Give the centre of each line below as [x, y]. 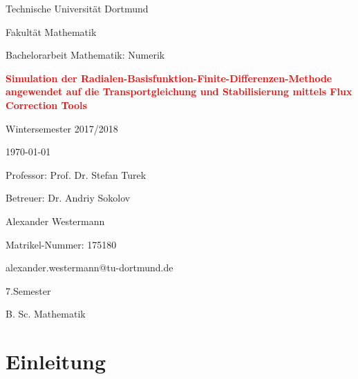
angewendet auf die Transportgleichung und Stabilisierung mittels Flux [179, 91]
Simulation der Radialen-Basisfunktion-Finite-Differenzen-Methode [169, 78]
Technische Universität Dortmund [77, 8]
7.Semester [28, 290]
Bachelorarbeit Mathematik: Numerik [85, 55]
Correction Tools [46, 105]
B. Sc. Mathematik [46, 314]
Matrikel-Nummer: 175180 [61, 244]
